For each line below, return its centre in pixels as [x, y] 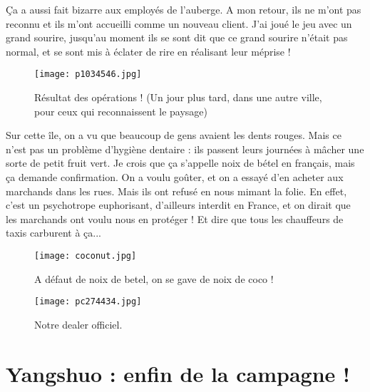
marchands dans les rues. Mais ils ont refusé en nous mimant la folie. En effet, [176, 191]
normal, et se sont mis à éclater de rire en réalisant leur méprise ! [148, 51]
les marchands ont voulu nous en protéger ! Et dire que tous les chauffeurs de [175, 218]
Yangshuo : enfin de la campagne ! [178, 373]
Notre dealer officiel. [78, 324]
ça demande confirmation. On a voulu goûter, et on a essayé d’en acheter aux [175, 177]
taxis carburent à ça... [53, 233]
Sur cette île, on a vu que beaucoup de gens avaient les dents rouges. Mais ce [174, 135]
